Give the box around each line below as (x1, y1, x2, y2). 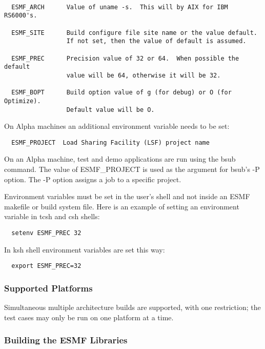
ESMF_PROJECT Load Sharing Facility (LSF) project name (11, 139, 210, 146)
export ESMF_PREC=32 (11, 262, 81, 270)
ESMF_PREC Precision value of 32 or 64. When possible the (11, 54, 239, 62)
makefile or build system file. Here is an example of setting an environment (4, 201, 239, 211)
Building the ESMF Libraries (4, 334, 128, 346)
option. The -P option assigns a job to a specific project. (4, 173, 181, 184)
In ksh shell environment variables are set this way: (4, 244, 165, 255)
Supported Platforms (4, 281, 93, 294)
